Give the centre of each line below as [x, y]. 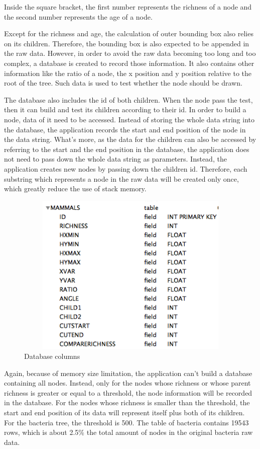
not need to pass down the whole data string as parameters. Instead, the [115, 159]
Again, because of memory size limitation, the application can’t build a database [128, 373]
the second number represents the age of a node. [78, 16]
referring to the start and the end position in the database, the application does [127, 149]
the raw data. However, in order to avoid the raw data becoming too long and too [130, 53]
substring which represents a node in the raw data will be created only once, [121, 178]
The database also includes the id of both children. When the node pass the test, [128, 99]
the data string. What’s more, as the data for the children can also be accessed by [130, 139]
